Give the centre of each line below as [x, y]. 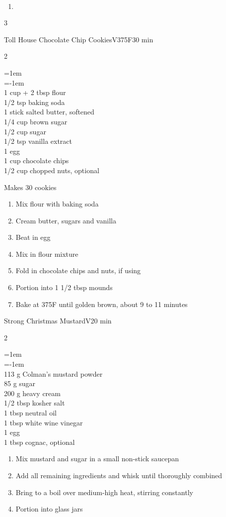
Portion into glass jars [49, 509]
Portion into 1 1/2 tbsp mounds [64, 287]
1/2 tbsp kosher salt [35, 403]
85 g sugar [20, 383]
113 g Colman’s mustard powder [53, 373]
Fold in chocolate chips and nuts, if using [78, 270]
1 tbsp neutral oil [30, 413]
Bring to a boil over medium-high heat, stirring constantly [104, 492]
